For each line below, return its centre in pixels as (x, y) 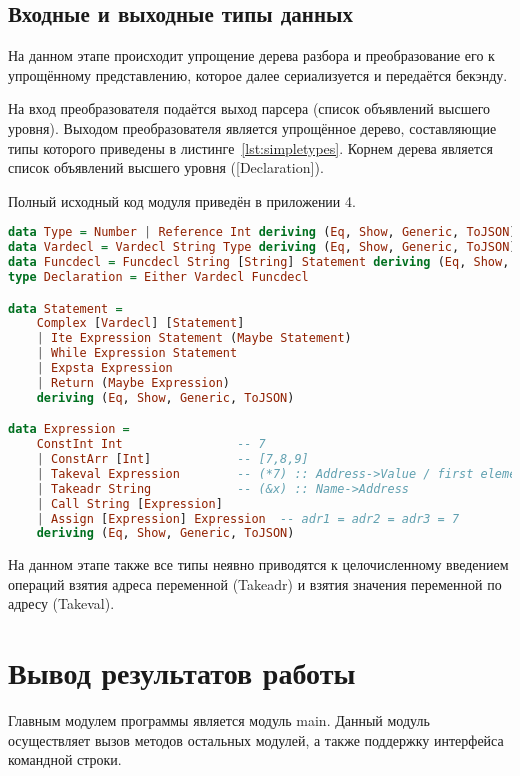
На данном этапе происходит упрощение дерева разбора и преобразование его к (251, 55)
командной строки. (65, 759)
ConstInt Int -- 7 (151, 444)
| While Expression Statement (137, 353)
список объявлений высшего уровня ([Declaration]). (166, 167)
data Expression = (69, 429)
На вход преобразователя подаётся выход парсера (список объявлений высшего (249, 108)
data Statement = (65, 308)
